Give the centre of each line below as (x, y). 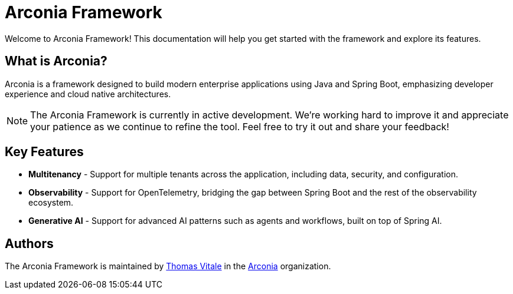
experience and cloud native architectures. (88, 94)
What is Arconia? (56, 61)
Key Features (44, 152)
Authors (29, 243)
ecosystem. (51, 203)
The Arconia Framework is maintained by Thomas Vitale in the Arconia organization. (168, 266)
